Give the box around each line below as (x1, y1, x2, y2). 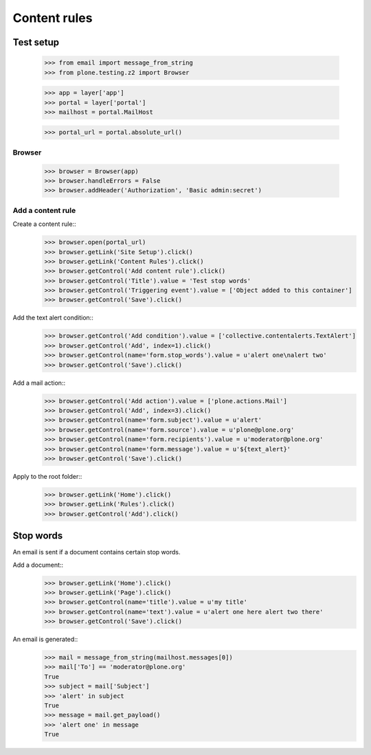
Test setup (12, 36, 60, 48)
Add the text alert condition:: (12, 313, 94, 322)
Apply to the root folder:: (12, 472, 82, 480)
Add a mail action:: (12, 379, 65, 387)
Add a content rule (12, 205, 76, 215)
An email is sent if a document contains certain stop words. (12, 548, 181, 556)
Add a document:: (12, 561, 64, 569)
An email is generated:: (12, 635, 78, 644)
